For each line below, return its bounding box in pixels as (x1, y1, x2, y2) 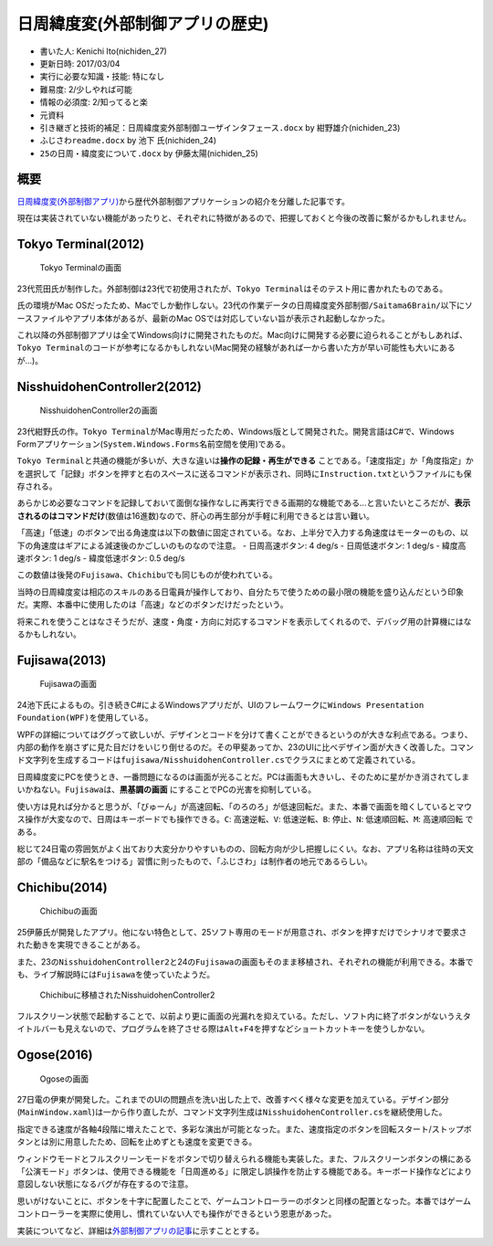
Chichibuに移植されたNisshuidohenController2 (39, 989, 215, 1000)
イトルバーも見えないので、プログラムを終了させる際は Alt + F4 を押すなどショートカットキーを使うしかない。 (16, 1023, 430, 1034)
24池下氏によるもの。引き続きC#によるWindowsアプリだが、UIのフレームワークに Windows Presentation (16, 699, 425, 710)
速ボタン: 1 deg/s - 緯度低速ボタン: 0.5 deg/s (16, 553, 185, 564)
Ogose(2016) (16, 1047, 93, 1063)
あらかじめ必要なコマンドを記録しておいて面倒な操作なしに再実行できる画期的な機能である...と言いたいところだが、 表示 (16, 498, 471, 509)
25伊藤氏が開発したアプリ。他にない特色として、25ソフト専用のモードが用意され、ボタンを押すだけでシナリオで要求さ (16, 926, 467, 937)
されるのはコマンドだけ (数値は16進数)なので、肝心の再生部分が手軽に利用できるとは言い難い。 (16, 510, 374, 521)
